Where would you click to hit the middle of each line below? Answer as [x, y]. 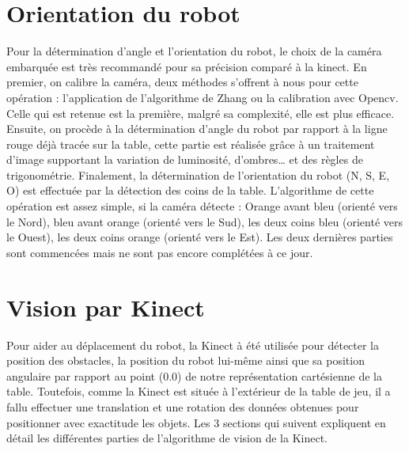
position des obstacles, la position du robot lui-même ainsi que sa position [186, 360]
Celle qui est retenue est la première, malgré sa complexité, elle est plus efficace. [201, 113]
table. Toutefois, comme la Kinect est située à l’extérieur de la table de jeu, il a [199, 391]
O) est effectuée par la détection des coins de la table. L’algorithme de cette [190, 190]
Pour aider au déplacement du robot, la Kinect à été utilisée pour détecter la [193, 345]
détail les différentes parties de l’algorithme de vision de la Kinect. [167, 438]
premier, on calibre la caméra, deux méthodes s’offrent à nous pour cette [182, 82]
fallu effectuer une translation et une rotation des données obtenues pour [183, 406]
